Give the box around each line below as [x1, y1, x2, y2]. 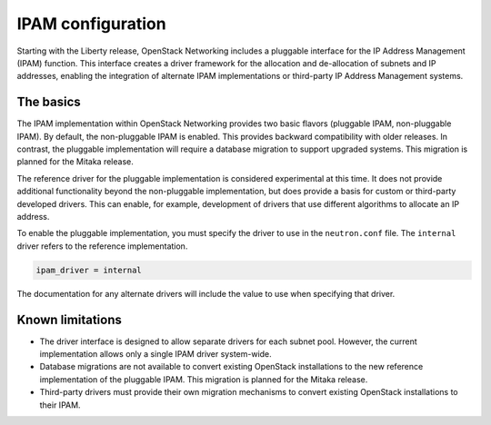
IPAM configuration [16, 14, 167, 34]
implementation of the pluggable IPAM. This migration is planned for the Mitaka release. [39, 373, 368, 385]
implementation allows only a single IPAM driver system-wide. [39, 349, 272, 360]
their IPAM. [39, 400, 81, 410]
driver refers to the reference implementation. [16, 241, 188, 252]
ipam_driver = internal [35, 264, 143, 275]
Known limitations [16, 311, 122, 327]
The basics [16, 94, 81, 110]
